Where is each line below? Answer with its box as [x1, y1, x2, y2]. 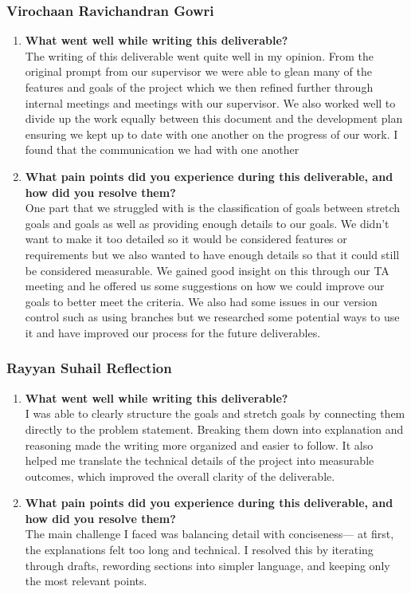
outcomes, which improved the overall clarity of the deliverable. [25, 467, 335, 484]
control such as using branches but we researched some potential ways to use [25, 309, 400, 325]
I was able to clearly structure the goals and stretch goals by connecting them [25, 405, 405, 422]
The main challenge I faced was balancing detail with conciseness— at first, [25, 525, 394, 542]
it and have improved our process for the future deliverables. [25, 324, 321, 340]
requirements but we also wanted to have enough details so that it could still [25, 246, 400, 262]
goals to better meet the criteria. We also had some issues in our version [25, 293, 378, 309]
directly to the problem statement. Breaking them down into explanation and [25, 420, 404, 437]
